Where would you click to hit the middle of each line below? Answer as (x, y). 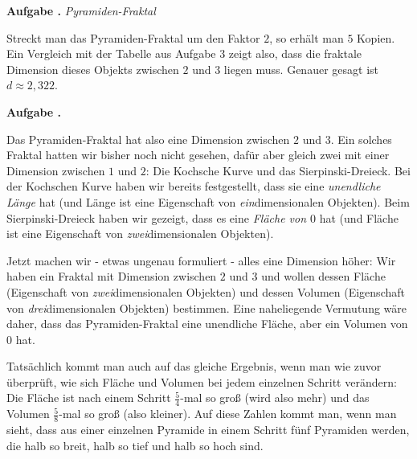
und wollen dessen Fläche (323, 276)
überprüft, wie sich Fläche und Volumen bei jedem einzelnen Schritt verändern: (202, 381)
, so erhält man (307, 37)
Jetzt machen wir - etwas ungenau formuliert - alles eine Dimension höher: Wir (201, 260)
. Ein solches (361, 139)
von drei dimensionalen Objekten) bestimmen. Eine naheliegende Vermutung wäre (206, 307)
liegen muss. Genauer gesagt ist (301, 69)
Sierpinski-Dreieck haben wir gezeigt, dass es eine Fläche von (157, 217)
